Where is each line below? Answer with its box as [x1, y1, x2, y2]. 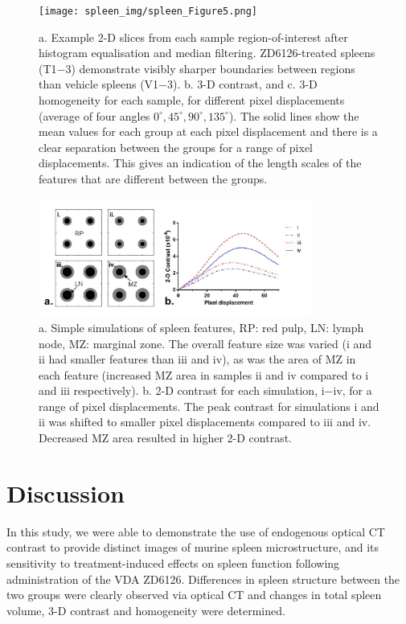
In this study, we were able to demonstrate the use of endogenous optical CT [6, 523, 385, 540]
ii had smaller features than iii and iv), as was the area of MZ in [39, 351, 356, 367]
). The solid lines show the [228, 107, 359, 124]
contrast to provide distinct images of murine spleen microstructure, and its [6, 539, 379, 556]
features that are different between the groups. [39, 170, 268, 187]
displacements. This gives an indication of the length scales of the [39, 154, 362, 171]
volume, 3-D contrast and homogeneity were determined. [6, 601, 285, 618]
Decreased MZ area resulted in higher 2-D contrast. [39, 429, 293, 446]
